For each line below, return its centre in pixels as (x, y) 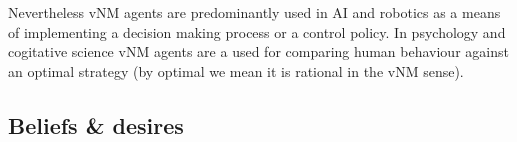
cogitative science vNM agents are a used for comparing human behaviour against (258, 51)
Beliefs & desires (96, 124)
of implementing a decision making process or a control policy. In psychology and (257, 31)
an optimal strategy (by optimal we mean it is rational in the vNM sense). (236, 70)
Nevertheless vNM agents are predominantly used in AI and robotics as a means (254, 12)
